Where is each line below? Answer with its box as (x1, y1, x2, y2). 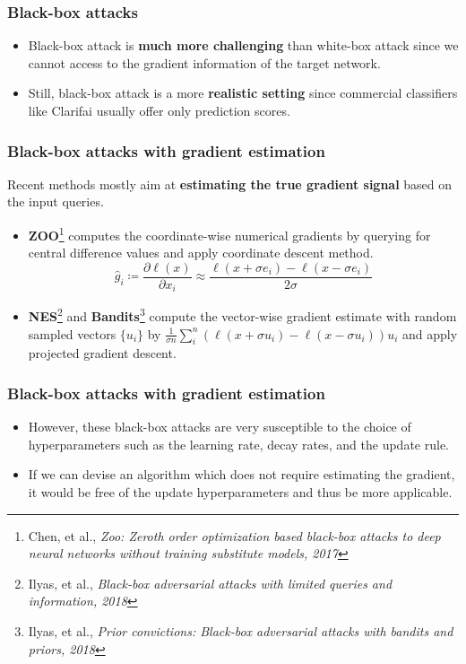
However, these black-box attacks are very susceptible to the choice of (28, 417, 411, 436)
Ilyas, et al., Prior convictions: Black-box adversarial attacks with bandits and (28, 621, 453, 640)
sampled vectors (28, 324, 116, 343)
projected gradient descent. (28, 344, 177, 363)
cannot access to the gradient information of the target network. (28, 53, 381, 72)
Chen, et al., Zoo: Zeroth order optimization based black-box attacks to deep (28, 526, 441, 545)
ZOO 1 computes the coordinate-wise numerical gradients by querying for (28, 223, 431, 244)
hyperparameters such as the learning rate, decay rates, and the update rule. (28, 434, 449, 453)
